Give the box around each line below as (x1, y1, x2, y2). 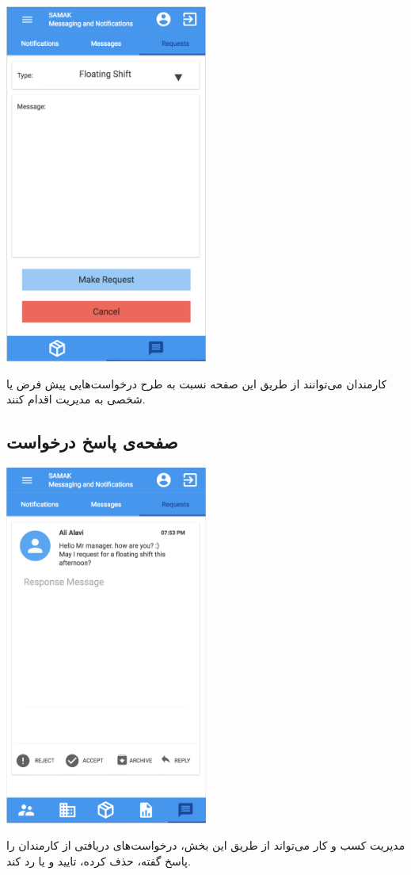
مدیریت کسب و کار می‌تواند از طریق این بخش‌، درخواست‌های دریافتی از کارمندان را (6, 837, 405, 854)
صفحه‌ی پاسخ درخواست (6, 430, 178, 454)
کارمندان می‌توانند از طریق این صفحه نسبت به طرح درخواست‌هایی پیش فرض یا (6, 375, 387, 392)
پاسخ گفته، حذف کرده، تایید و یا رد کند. (6, 852, 191, 869)
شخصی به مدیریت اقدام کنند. (6, 391, 146, 407)
